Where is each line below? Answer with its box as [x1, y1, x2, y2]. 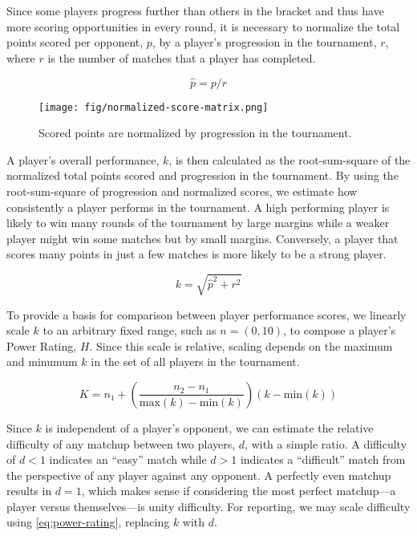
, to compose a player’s [283, 322, 396, 339]
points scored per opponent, [6, 34, 144, 51]
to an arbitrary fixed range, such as [43, 322, 217, 339]
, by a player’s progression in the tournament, [152, 34, 377, 51]
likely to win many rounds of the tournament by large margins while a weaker [6, 214, 390, 231]
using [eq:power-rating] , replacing [6, 514, 170, 530]
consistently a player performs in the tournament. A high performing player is [6, 198, 390, 215]
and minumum [6, 353, 78, 370]
